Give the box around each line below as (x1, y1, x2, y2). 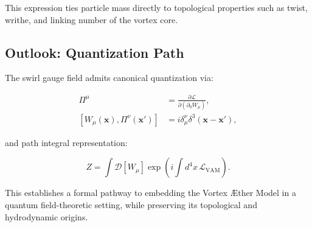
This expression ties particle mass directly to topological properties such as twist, (5, 1, 308, 13)
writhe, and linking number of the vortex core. (5, 13, 178, 26)
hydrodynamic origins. (5, 210, 88, 223)
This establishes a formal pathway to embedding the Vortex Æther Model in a (5, 186, 296, 199)
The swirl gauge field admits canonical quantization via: (5, 71, 213, 84)
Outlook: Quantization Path (5, 43, 184, 61)
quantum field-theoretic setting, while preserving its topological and (5, 198, 257, 211)
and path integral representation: (5, 136, 128, 148)
